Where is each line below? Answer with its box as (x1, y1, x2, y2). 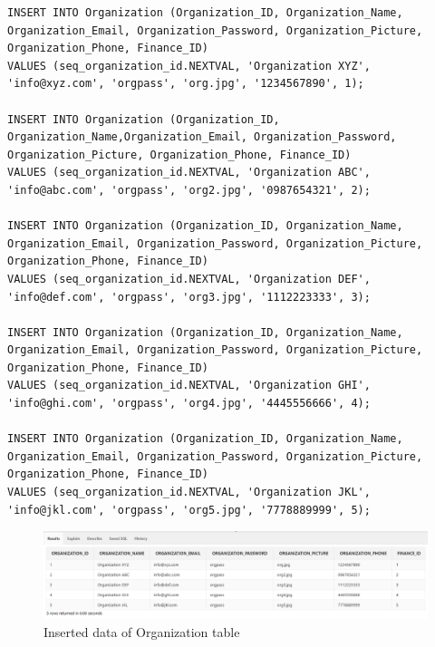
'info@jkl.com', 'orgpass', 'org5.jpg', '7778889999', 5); (7, 503, 371, 517)
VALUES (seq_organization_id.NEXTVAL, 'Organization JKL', (7, 486, 371, 499)
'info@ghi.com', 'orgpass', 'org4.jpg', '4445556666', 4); (7, 397, 371, 410)
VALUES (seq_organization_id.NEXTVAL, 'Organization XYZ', (7, 59, 371, 72)
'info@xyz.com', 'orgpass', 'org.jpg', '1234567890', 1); (7, 77, 364, 91)
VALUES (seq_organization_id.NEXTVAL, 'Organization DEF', (7, 272, 371, 285)
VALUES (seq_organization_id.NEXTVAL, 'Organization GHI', (7, 379, 371, 392)
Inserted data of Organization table (43, 622, 240, 641)
